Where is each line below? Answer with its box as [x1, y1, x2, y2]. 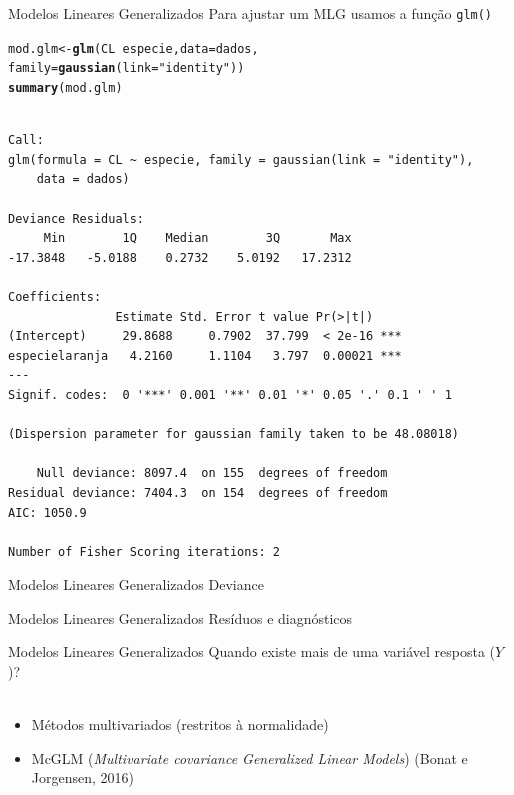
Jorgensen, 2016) [31, 767, 134, 788]
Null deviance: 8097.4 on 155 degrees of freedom [36, 466, 388, 481]
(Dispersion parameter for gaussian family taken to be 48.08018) [8, 427, 460, 442]
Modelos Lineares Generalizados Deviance [8, 574, 264, 595]
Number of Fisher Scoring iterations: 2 [8, 544, 281, 559]
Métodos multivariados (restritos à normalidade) [31, 714, 329, 735]
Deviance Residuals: [8, 211, 145, 226]
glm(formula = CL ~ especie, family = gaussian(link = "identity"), [8, 152, 474, 167]
